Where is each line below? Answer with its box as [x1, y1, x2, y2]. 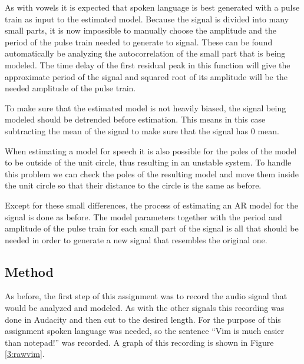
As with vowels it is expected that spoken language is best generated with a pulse [5, 1, 300, 13]
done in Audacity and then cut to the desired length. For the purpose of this [5, 313, 281, 325]
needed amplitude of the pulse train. [5, 82, 136, 94]
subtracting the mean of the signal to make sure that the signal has [5, 124, 249, 137]
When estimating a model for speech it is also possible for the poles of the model [5, 144, 297, 157]
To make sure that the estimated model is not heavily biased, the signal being [5, 101, 286, 114]
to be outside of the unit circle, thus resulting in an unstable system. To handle [5, 156, 292, 168]
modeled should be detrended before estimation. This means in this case [5, 113, 266, 125]
